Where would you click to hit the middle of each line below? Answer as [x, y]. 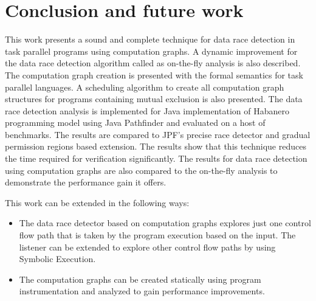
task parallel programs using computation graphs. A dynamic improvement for [151, 51]
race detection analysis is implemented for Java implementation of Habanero [147, 110]
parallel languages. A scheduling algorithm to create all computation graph [145, 87]
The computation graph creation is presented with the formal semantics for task [154, 74]
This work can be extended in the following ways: [97, 202]
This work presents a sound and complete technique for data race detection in [150, 39]
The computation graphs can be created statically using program [140, 279]
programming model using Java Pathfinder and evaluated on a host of [135, 123]
